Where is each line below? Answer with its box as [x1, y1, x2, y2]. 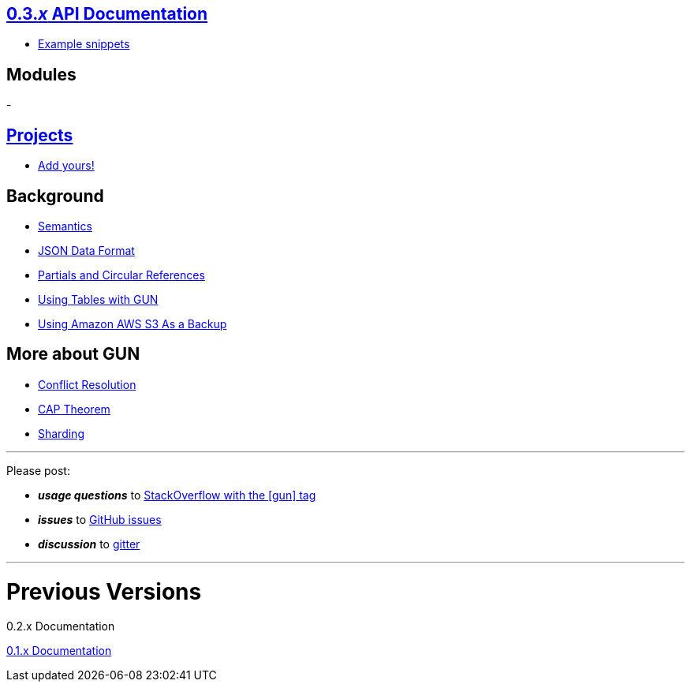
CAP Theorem [38, 402, 110, 416]
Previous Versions [6, 578, 202, 605]
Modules [6, 64, 77, 84]
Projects [6, 125, 73, 145]
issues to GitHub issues [38, 512, 162, 526]
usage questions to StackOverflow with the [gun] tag [38, 488, 316, 502]
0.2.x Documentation [6, 619, 115, 634]
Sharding [38, 426, 84, 440]
